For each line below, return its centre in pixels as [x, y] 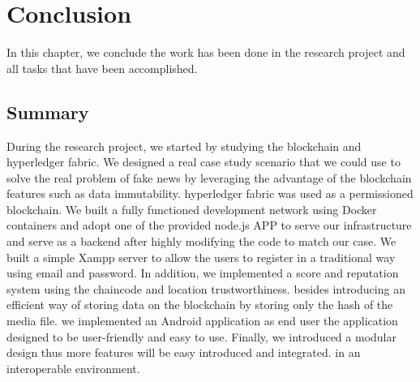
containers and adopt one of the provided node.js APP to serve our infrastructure [209, 225]
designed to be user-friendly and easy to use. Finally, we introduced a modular [201, 336]
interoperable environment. [73, 368]
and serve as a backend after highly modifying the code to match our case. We [201, 241]
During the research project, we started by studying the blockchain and [184, 146]
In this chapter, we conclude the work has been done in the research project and [206, 52]
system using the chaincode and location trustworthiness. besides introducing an [206, 288]
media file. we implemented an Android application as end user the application [202, 321]
